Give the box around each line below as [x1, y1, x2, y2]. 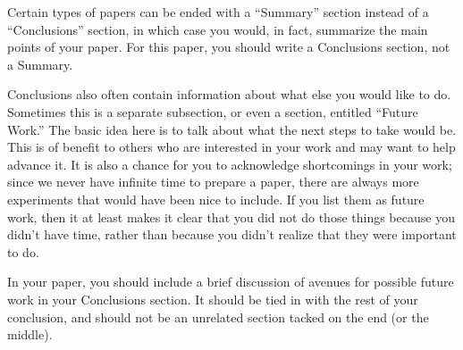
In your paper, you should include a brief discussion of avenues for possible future [7, 272, 454, 291]
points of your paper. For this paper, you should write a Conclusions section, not [7, 37, 450, 56]
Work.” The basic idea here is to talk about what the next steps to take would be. [7, 120, 457, 138]
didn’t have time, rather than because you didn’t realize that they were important [7, 225, 457, 244]
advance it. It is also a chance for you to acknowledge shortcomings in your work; [7, 154, 452, 173]
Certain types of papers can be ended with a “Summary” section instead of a [7, 3, 429, 21]
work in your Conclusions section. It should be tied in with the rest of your [7, 289, 418, 308]
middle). [7, 325, 53, 344]
